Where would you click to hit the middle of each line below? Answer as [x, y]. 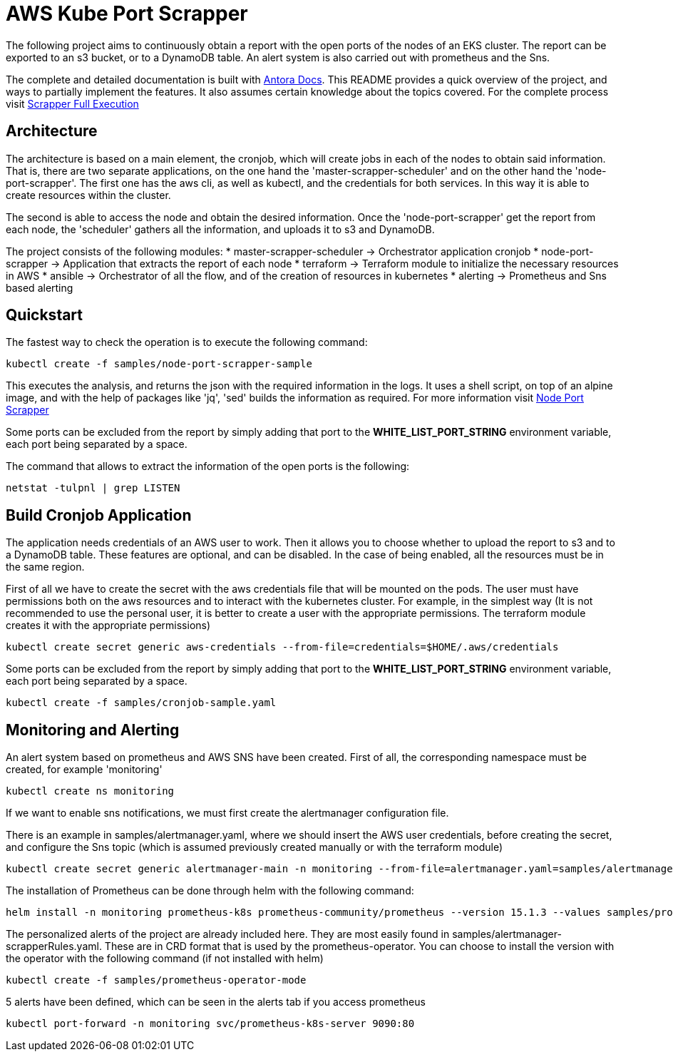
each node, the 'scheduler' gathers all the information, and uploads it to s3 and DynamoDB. [220, 229]
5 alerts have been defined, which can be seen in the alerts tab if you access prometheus [216, 1002]
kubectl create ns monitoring [90, 791]
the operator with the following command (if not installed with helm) [165, 959]
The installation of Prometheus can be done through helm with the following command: [210, 891]
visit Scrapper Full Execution [72, 103]
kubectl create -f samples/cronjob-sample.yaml [141, 703]
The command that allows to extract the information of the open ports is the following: [208, 466]
